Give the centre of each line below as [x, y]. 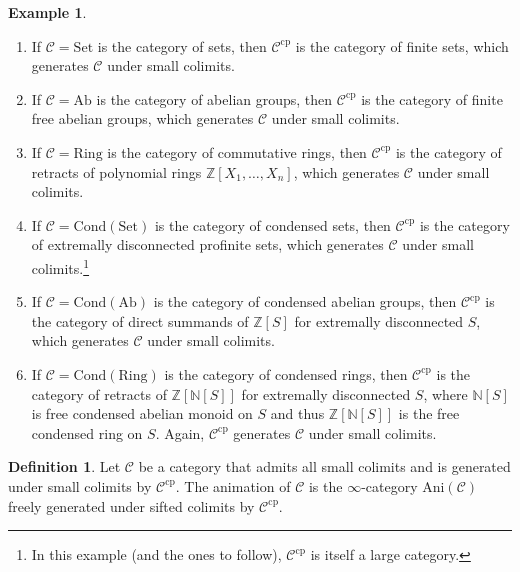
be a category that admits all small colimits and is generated [324, 466]
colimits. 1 [60, 266]
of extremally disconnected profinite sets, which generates [207, 244]
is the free [429, 413]
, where [445, 393]
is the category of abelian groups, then [214, 98]
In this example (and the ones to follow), [156, 554]
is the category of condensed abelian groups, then [305, 301]
